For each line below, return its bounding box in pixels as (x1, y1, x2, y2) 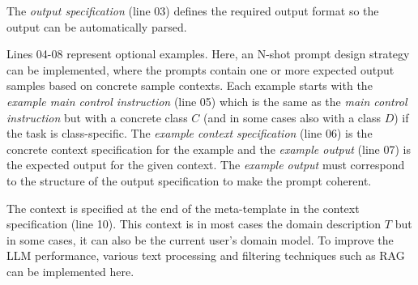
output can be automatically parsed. (6, 18, 187, 35)
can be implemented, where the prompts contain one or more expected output (6, 61, 395, 78)
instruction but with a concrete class (6, 108, 188, 125)
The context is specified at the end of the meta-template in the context (6, 199, 360, 216)
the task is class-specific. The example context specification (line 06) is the (6, 125, 373, 142)
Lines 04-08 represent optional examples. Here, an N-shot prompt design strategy (6, 45, 410, 62)
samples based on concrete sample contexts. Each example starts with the (6, 77, 373, 94)
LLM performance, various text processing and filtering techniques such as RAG (6, 247, 405, 264)
